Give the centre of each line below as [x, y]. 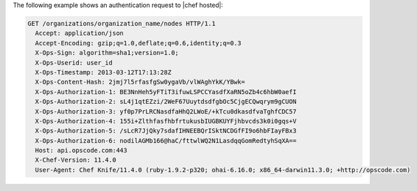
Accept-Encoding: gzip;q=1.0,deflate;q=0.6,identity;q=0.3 [138, 43]
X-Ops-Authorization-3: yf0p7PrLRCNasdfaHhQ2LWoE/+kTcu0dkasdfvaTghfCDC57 [166, 111]
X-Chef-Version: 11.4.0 [76, 160]
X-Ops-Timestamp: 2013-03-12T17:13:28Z [103, 72]
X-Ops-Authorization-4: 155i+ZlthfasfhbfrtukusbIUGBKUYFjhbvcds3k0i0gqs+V [166, 121]
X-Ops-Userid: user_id [74, 62]
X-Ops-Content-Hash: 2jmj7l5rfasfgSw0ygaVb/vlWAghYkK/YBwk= [140, 82]
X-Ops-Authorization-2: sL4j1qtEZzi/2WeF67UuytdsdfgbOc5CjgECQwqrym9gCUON [166, 102]
